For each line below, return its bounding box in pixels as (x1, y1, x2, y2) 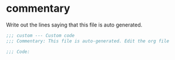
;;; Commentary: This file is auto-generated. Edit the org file (6, 38, 169, 44)
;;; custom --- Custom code (6, 32, 75, 38)
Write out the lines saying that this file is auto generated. (6, 21, 143, 28)
